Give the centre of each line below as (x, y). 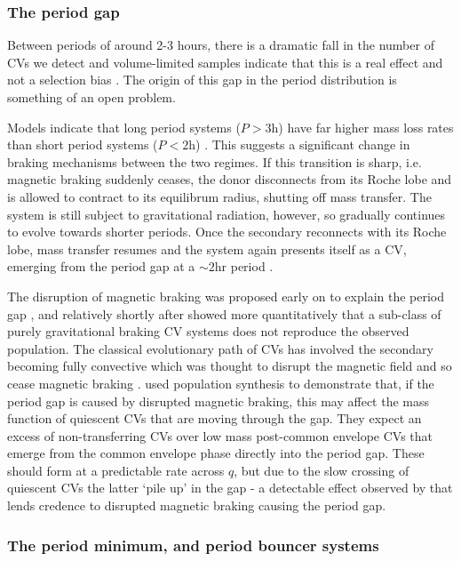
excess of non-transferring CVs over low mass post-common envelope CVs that (220, 435)
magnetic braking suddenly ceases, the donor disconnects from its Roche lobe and (230, 179)
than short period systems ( (83, 144)
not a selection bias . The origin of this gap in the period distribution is (202, 80)
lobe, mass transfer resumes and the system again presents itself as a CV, (207, 248)
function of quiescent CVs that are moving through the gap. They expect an (215, 418)
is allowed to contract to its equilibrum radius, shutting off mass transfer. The (219, 196)
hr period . (244, 266)
